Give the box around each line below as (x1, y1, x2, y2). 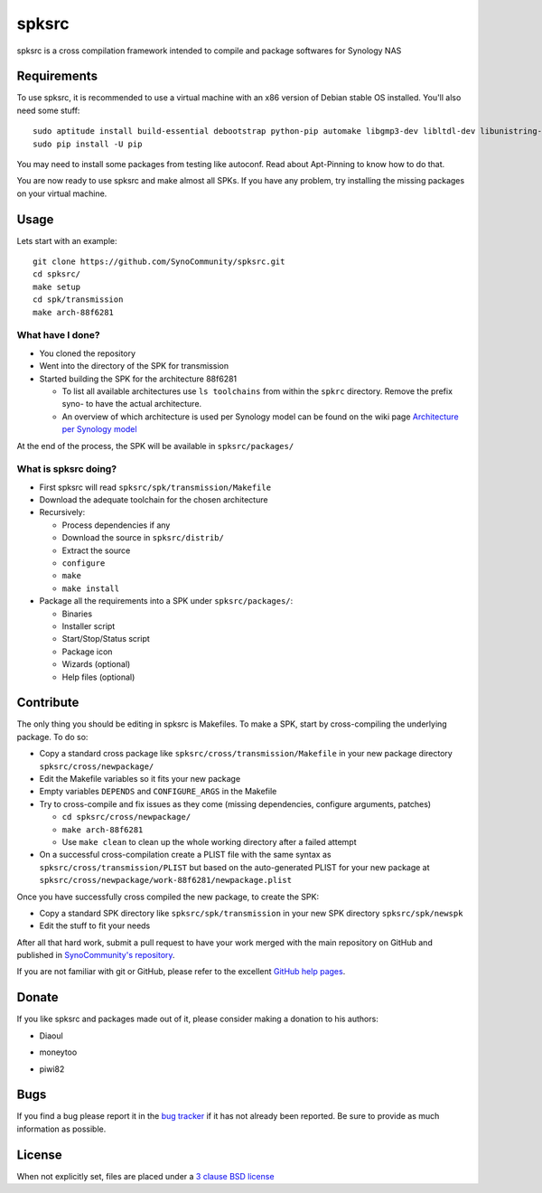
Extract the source (61, 545, 131, 556)
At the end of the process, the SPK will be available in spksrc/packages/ (16, 440, 294, 451)
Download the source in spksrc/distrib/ (61, 532, 225, 543)
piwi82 (39, 1063, 65, 1075)
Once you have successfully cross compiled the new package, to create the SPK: (16, 891, 320, 902)
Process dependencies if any (61, 520, 171, 531)
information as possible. (16, 1123, 107, 1134)
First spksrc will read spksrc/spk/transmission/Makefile (39, 482, 271, 493)
